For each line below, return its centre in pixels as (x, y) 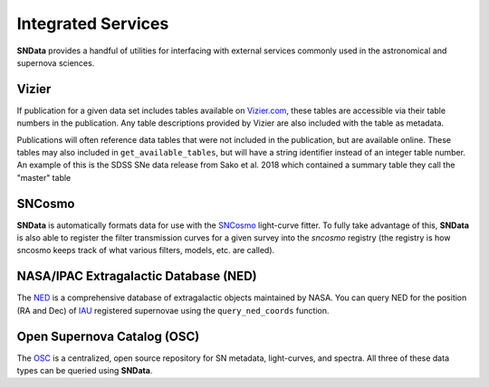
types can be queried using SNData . (85, 371)
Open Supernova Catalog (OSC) (108, 336)
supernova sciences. (56, 62)
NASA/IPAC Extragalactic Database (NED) (137, 276)
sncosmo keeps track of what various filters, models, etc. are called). (146, 250)
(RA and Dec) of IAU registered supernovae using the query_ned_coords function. (173, 310)
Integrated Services (93, 24)
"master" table (44, 177)
